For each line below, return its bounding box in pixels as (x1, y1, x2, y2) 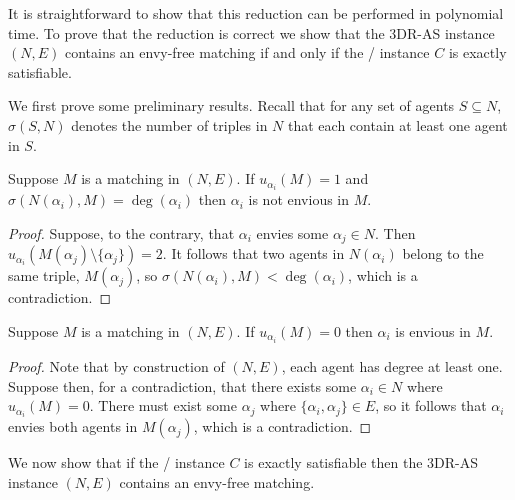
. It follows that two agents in (162, 243, 345, 264)
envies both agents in (8, 416, 138, 437)
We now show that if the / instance (8, 452, 225, 473)
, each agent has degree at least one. (281, 355, 503, 376)
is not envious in (248, 189, 350, 210)
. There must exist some (89, 395, 237, 416)
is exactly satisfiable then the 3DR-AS (244, 452, 479, 473)
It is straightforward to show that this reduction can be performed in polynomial (8, 3, 504, 23)
